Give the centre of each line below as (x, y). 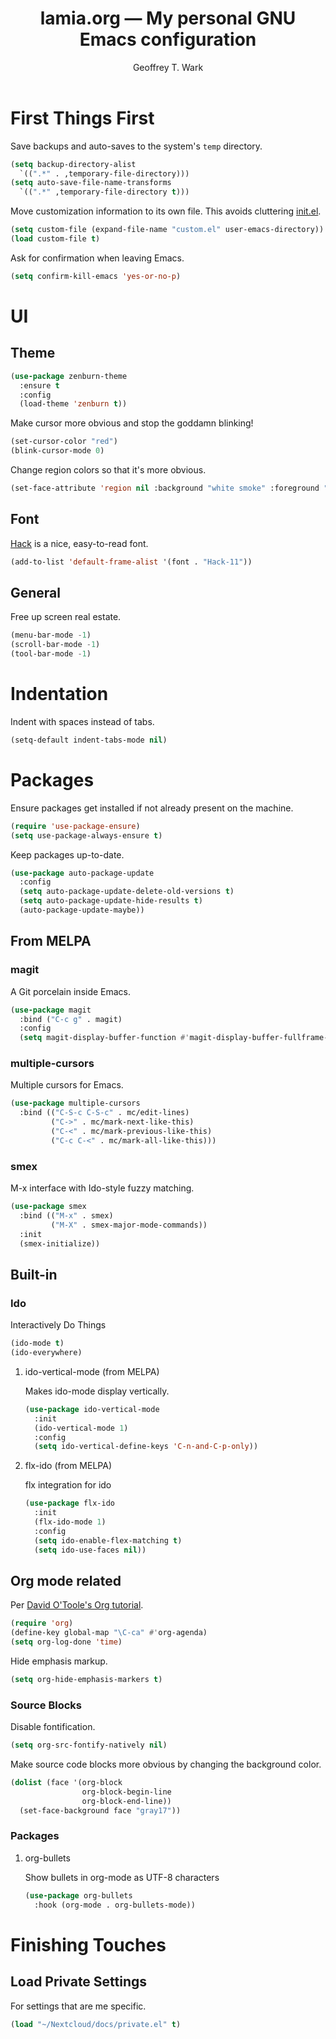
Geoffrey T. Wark (168, 67)
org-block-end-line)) (126, 1801)
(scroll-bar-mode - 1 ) (55, 645)
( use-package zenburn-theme (69, 376)
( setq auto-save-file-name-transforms (91, 183)
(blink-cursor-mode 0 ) (57, 451)
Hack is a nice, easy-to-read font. (79, 543)
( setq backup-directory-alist (73, 164)
